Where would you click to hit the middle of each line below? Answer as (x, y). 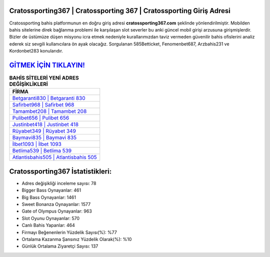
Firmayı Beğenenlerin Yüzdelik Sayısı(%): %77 (69, 232)
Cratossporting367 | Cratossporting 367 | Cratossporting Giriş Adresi (120, 11)
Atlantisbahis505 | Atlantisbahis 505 (54, 157)
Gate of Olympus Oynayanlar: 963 (57, 211)
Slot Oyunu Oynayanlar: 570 (51, 218)
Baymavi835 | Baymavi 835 (44, 137)
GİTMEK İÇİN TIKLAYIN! (47, 65)
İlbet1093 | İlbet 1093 (37, 144)
